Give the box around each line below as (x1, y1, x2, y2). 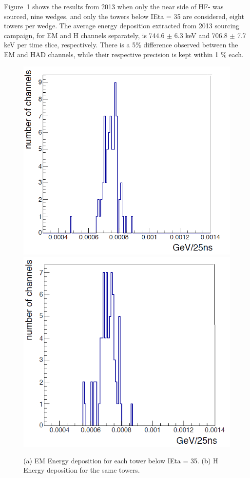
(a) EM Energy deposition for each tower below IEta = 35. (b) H (23, 455, 218, 465)
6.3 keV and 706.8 (174, 30, 228, 40)
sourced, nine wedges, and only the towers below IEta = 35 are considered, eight (4, 11, 244, 21)
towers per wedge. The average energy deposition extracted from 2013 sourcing (4, 21, 240, 31)
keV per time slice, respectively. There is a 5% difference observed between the (4, 40, 238, 50)
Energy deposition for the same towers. (23, 465, 140, 475)
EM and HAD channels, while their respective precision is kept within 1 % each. (4, 49, 244, 59)
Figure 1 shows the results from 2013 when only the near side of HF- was (4, 1, 224, 11)
